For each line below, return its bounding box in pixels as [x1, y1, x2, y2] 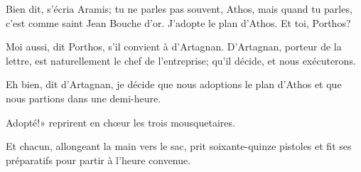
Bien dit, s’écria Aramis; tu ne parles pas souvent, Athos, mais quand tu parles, [6, 1, 352, 16]
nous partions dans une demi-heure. [6, 90, 161, 105]
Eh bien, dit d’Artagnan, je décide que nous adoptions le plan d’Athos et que [6, 77, 342, 92]
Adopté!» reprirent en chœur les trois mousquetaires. [6, 114, 235, 129]
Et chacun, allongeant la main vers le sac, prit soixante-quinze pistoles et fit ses [6, 139, 352, 154]
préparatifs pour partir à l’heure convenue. [6, 152, 191, 167]
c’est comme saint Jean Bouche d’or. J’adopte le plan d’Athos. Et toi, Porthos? [6, 15, 351, 30]
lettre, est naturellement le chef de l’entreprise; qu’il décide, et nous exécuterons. [6, 53, 356, 68]
